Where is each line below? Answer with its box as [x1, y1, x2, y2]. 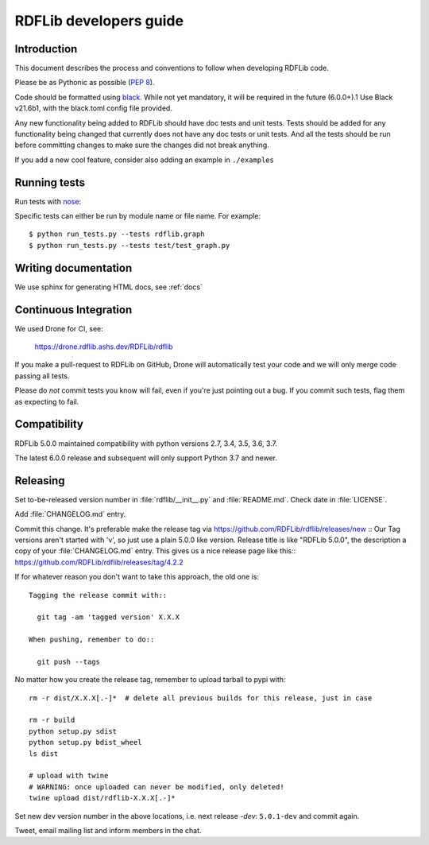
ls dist [29, 749, 59, 758]
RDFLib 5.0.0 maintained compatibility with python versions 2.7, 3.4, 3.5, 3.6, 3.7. [14, 438, 278, 448]
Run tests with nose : [14, 196, 82, 206]
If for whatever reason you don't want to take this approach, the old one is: [14, 572, 260, 582]
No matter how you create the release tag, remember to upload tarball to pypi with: [14, 675, 286, 684]
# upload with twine [29, 771, 109, 781]
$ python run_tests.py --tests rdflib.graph [29, 230, 206, 238]
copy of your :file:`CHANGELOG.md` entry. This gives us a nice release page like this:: [14, 546, 296, 556]
